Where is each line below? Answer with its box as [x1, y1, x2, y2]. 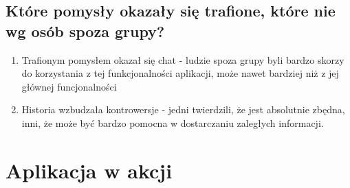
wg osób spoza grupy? [6, 20, 165, 41]
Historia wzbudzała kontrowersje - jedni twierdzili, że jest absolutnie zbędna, [21, 102, 345, 117]
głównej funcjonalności [21, 79, 117, 93]
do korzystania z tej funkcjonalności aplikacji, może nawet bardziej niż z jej [21, 66, 339, 80]
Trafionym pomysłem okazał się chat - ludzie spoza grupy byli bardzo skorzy [21, 52, 344, 67]
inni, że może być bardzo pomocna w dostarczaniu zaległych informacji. [21, 115, 324, 130]
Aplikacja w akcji [6, 156, 173, 184]
